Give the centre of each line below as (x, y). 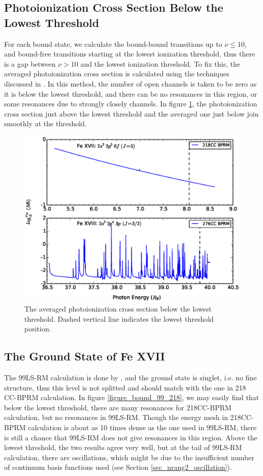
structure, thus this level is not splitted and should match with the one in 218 (125, 387)
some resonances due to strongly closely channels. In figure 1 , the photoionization (131, 104)
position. (38, 329)
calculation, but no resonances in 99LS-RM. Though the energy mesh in (116, 417)
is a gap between (30, 63)
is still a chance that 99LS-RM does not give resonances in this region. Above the (131, 437)
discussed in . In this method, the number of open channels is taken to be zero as (130, 83)
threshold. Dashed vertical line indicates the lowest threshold (119, 318)
